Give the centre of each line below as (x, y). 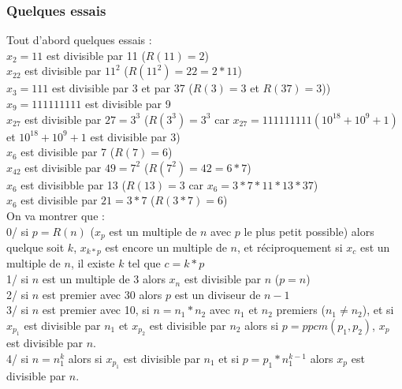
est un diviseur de (218, 294)
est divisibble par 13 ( (73, 184)
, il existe (93, 263)
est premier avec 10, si (96, 310)
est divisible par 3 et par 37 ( (123, 88)
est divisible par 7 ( (68, 152)
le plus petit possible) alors (309, 231)
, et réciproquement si (290, 247)
